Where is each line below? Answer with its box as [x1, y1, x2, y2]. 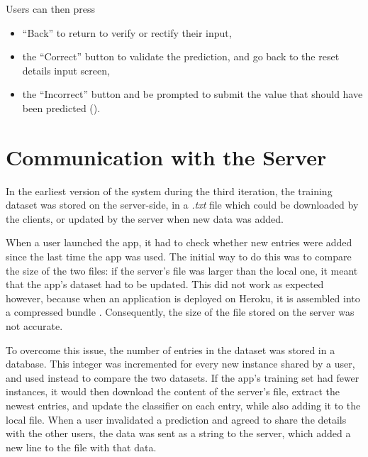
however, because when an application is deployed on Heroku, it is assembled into [6, 290, 360, 305]
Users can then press [6, 1, 95, 16]
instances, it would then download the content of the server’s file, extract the [6, 384, 340, 399]
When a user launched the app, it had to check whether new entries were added [6, 235, 352, 250]
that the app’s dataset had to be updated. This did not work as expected [6, 277, 324, 292]
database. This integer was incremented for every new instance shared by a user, [6, 356, 355, 371]
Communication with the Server [6, 142, 327, 171]
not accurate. [6, 319, 63, 334]
